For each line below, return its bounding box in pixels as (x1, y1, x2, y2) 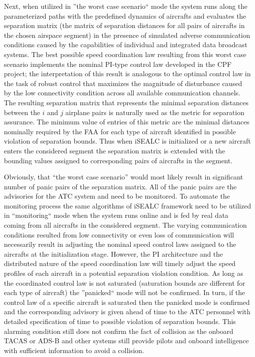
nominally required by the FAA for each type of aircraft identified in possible (4, 126, 236, 136)
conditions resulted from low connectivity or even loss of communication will (4, 229, 234, 239)
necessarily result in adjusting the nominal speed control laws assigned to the (4, 239, 236, 249)
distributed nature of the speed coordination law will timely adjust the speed (4, 258, 236, 268)
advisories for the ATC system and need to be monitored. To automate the (4, 191, 230, 201)
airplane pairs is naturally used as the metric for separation (65, 107, 245, 117)
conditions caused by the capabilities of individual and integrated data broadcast (4, 39, 248, 50)
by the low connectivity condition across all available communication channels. (4, 88, 240, 98)
